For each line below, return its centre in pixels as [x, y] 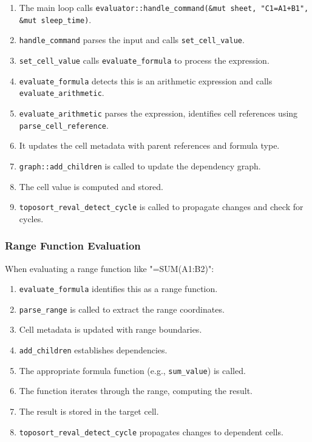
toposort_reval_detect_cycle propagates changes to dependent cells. [151, 431]
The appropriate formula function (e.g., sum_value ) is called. [132, 370]
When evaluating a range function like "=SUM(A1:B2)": [110, 268]
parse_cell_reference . [64, 125]
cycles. [31, 218]
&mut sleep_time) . [55, 19]
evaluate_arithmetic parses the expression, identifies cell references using [158, 113]
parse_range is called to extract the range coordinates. [122, 309]
